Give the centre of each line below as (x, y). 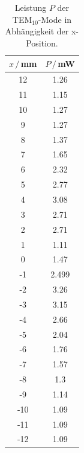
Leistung (31, 7)
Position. (42, 43)
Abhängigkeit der (37, 31)
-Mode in (55, 19)
